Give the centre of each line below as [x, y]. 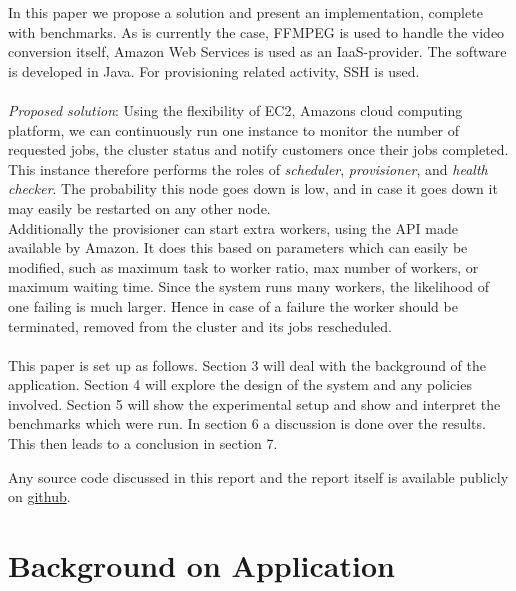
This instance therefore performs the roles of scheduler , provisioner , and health [248, 168]
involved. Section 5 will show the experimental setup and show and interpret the [254, 403]
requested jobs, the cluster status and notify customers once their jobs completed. [258, 149]
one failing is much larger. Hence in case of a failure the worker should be [233, 305]
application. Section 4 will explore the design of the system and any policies [240, 384]
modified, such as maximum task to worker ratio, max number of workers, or [243, 266]
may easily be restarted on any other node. [139, 207]
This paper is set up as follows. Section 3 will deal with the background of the [247, 364]
